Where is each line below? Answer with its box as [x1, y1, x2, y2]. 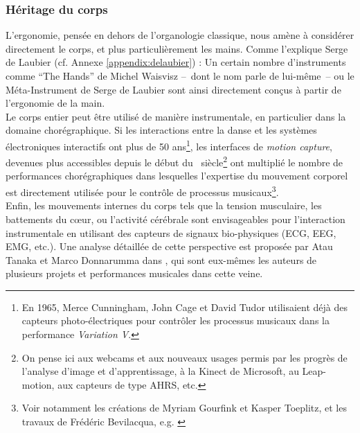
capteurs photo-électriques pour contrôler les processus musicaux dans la [21, 313, 330, 328]
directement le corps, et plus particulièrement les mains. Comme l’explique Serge [6, 41, 348, 55]
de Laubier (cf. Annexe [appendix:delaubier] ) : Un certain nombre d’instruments [6, 55, 346, 69]
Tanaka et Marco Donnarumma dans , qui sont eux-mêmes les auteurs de [6, 252, 317, 267]
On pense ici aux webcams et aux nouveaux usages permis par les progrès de [21, 350, 348, 364]
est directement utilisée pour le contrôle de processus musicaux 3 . [6, 183, 279, 199]
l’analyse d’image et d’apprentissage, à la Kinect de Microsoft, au [21, 364, 299, 378]
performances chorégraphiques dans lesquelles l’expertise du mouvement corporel [6, 168, 348, 183]
